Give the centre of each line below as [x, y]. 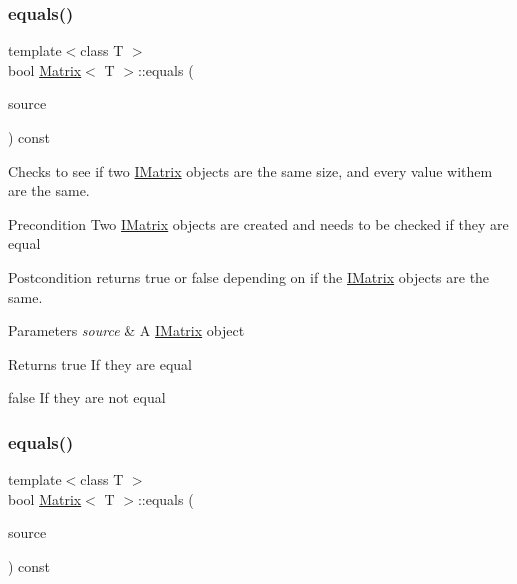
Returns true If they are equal [100, 363]
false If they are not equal [87, 397]
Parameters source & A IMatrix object [126, 330]
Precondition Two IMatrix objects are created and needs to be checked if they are [258, 223]
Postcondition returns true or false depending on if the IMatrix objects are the [249, 276]
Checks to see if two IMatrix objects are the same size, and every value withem [250, 170]
